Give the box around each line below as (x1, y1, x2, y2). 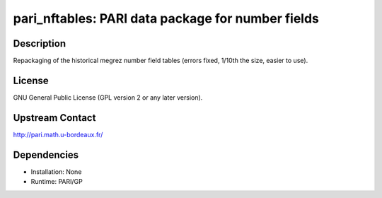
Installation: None (30, 167, 82, 176)
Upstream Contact (13, 112, 96, 124)
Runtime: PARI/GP (30, 177, 83, 186)
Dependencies (13, 148, 79, 161)
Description (13, 37, 66, 49)
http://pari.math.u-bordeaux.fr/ (13, 130, 103, 139)
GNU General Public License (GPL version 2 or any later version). (13, 93, 203, 102)
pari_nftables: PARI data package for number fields (13, 11, 320, 26)
